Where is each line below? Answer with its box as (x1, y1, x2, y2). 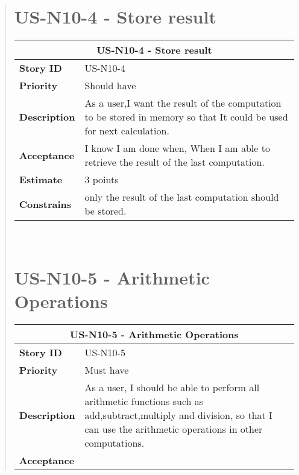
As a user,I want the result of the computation (84, 96, 282, 110)
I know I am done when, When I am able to (84, 141, 270, 156)
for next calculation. (84, 124, 169, 138)
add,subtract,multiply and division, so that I (84, 408, 272, 423)
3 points (84, 172, 119, 187)
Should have (84, 78, 136, 93)
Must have (84, 363, 129, 377)
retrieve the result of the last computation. (84, 155, 265, 169)
